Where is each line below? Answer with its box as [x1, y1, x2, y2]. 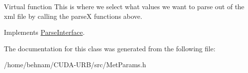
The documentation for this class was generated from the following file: [4, 43, 215, 53]
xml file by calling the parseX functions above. [4, 11, 142, 21]
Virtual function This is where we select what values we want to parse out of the [4, 1, 245, 11]
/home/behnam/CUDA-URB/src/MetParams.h [4, 59, 146, 70]
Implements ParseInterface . [4, 27, 85, 37]
